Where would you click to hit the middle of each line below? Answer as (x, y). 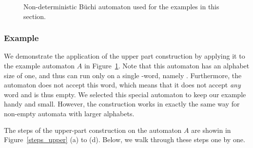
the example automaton (39, 65)
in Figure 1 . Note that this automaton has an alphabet (167, 65)
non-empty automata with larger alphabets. (69, 113)
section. (35, 16)
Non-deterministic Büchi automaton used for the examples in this (121, 6)
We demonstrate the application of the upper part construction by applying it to (125, 56)
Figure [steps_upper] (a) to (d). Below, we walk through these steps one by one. (125, 139)
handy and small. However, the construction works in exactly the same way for (122, 104)
